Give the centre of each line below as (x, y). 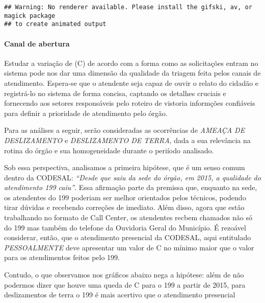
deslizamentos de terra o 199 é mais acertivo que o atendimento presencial (120, 295)
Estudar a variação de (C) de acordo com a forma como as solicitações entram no (131, 63)
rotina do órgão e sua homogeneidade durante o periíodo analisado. (109, 150)
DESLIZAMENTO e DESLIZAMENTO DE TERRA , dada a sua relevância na (127, 140)
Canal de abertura (37, 43)
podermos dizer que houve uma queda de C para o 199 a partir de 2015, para (125, 284)
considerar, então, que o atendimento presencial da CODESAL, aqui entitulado (128, 237)
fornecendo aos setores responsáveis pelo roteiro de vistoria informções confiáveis (130, 103)
